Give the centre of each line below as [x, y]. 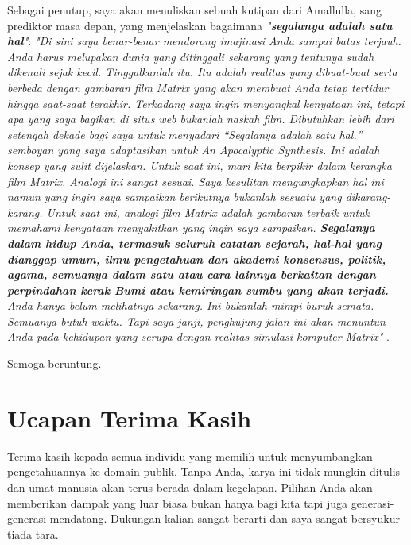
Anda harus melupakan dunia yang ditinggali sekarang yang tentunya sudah [191, 56]
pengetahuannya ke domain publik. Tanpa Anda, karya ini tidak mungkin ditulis [204, 472]
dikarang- [368, 197]
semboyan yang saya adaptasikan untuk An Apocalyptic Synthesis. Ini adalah [194, 150]
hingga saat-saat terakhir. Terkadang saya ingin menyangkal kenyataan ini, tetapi [206, 103]
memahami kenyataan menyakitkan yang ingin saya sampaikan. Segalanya [191, 228]
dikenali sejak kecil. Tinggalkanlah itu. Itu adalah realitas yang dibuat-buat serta [202, 72]
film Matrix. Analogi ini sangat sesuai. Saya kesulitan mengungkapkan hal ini [196, 181]
